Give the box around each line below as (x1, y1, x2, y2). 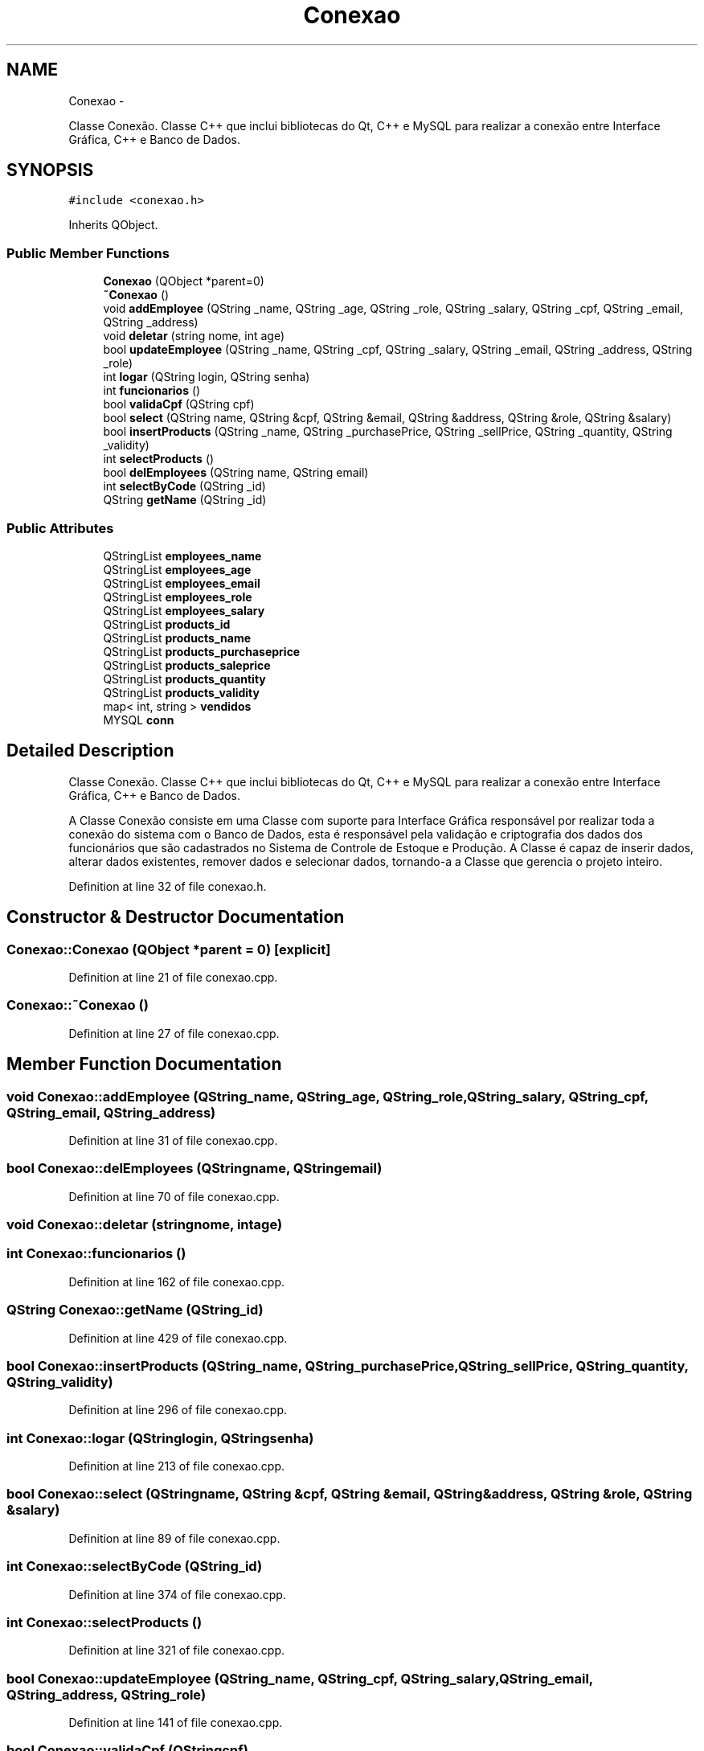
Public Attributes (6, 519, 114, 536)
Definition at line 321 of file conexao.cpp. (68, 1643, 285, 1658)
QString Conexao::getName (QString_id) (6, 1302, 264, 1318)
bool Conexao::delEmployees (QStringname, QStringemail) (6, 1160, 383, 1177)
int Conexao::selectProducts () (6, 1614, 203, 1630)
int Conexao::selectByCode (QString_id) (6, 1558, 263, 1575)
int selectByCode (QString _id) (103, 479, 266, 494)
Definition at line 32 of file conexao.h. (68, 879, 267, 893)
